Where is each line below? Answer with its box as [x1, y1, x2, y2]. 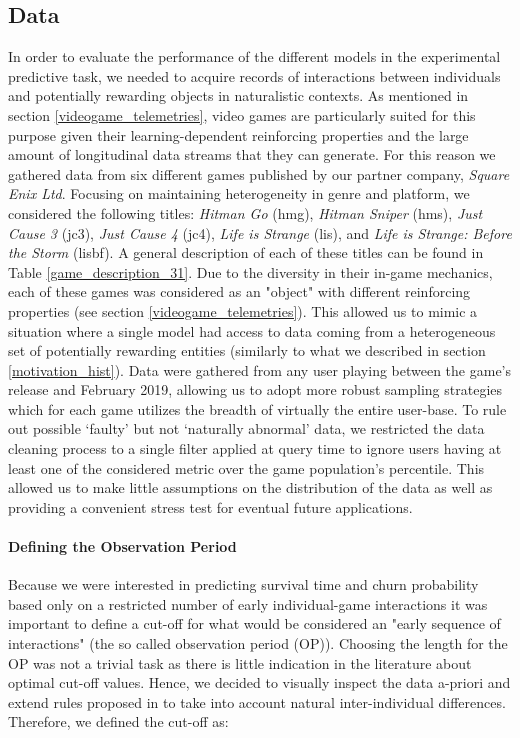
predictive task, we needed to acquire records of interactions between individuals [8, 65, 501, 86]
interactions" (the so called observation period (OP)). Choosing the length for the [8, 633, 508, 654]
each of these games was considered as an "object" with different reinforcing [8, 281, 471, 302]
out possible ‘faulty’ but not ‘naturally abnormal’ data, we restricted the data [8, 418, 485, 439]
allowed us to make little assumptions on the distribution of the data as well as [8, 477, 493, 498]
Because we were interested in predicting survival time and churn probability [8, 574, 479, 595]
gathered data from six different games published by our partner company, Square [8, 163, 510, 184]
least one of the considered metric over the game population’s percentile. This [8, 457, 485, 478]
